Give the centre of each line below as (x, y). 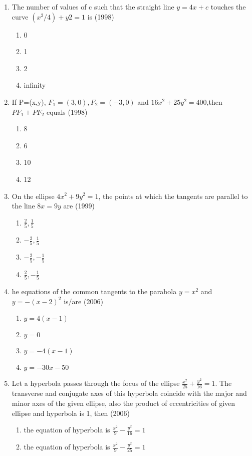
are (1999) (79, 206)
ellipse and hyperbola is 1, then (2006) (71, 413)
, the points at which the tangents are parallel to (173, 196)
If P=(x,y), (29, 101)
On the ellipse (33, 196)
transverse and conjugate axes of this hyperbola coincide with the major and (129, 393)
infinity (35, 85)
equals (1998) (67, 111)
